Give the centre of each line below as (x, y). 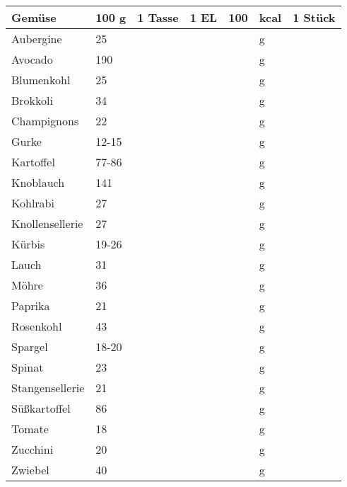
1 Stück (314, 17)
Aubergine (37, 39)
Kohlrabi (33, 203)
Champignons (45, 121)
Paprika (31, 305)
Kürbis (28, 244)
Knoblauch (38, 182)
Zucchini (33, 449)
